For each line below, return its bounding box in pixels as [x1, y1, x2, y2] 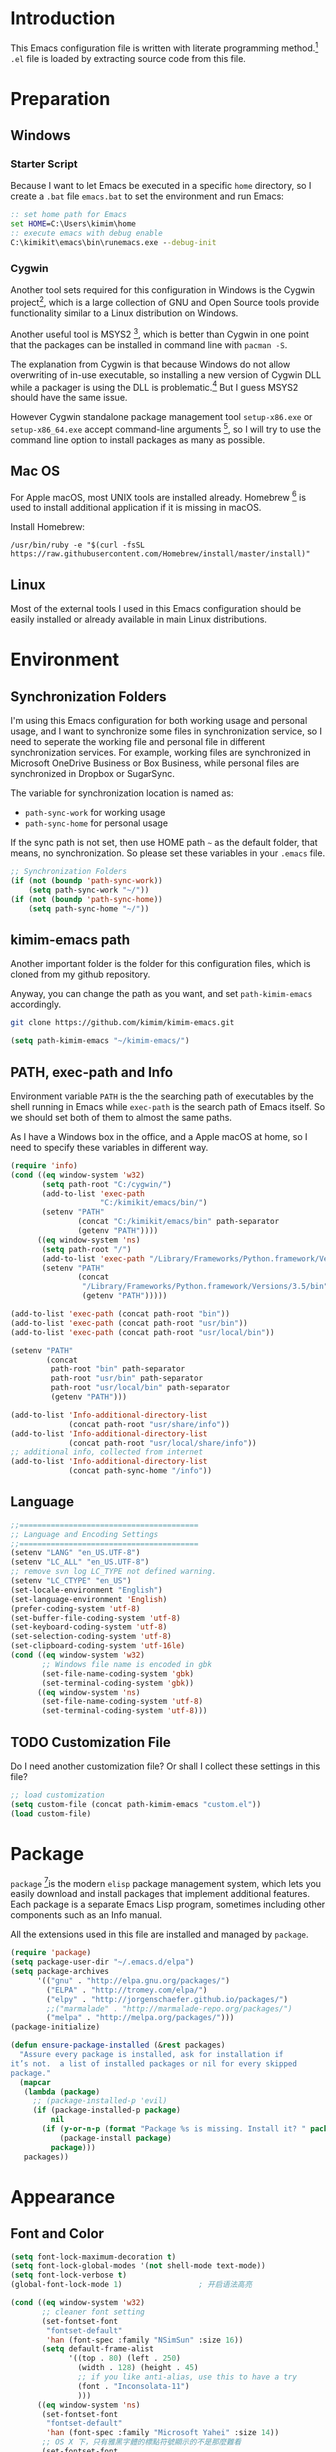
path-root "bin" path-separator [50, 1364, 186, 1374]
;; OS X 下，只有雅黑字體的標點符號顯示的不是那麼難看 [41, 2437, 242, 2447]
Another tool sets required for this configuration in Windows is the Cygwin [10, 284, 316, 296]
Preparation [10, 87, 111, 110]
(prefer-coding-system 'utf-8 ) [10, 1603, 141, 1614]
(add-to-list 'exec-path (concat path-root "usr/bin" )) [10, 1318, 248, 1328]
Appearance [10, 2185, 116, 2208]
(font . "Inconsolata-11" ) [77, 2381, 190, 2391]
